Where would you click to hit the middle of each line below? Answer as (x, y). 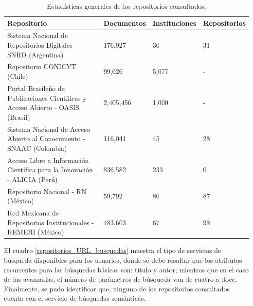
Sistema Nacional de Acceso (49, 129)
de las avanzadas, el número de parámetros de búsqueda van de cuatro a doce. (120, 279)
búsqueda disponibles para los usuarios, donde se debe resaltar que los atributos (123, 260)
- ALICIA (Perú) (33, 179)
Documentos (125, 23)
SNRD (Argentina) (36, 54)
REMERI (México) (36, 232)
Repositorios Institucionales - (51, 222)
